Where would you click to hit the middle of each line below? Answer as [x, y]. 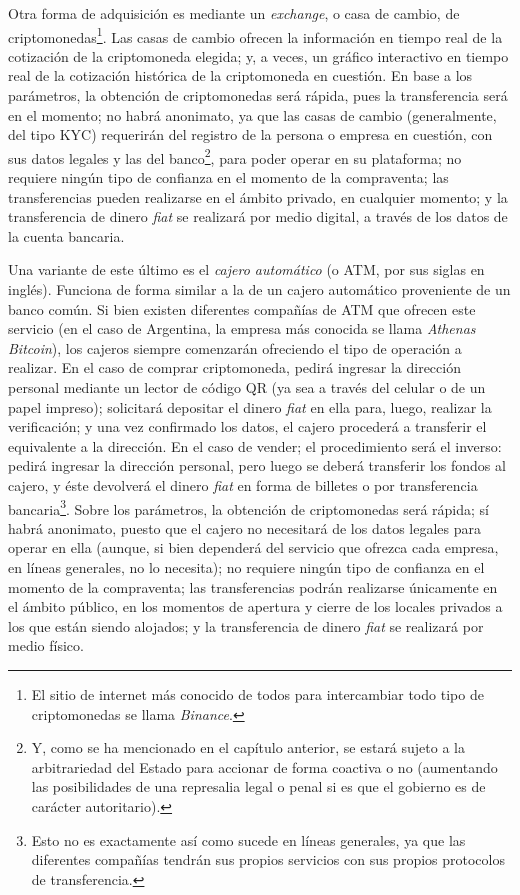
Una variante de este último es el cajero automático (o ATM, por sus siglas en [246, 269]
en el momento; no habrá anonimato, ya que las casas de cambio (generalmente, [252, 114]
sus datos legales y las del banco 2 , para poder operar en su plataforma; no [235, 156]
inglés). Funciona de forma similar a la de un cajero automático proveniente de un [259, 289]
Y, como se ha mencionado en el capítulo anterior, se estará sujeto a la [248, 747]
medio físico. [46, 645]
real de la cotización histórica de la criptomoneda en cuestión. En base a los [240, 75]
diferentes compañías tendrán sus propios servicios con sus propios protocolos [268, 859]
